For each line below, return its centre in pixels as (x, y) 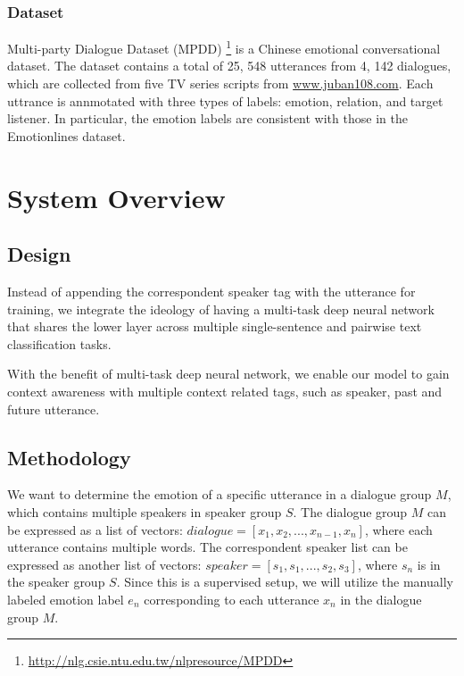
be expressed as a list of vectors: (95, 529)
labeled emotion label (66, 599)
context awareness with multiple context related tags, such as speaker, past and (225, 391)
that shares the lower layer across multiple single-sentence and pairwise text (215, 326)
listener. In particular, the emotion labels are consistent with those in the (207, 118)
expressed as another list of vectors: (104, 564)
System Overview (116, 197)
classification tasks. (59, 343)
